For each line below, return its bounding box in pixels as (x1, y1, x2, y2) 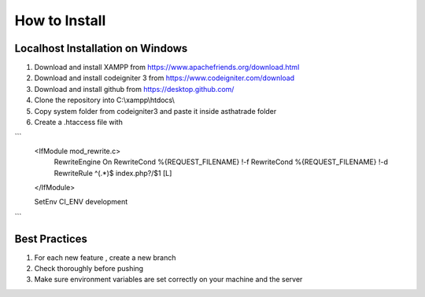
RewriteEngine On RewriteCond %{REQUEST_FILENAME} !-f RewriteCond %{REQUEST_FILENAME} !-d (54, 157, 389, 167)
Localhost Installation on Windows (14, 42, 188, 55)
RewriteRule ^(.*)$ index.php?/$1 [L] (54, 168, 172, 178)
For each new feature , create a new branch (34, 252, 176, 262)
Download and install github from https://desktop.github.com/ (34, 84, 235, 93)
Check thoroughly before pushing (34, 264, 144, 273)
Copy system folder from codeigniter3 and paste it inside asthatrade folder (34, 106, 277, 115)
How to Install (14, 12, 106, 29)
